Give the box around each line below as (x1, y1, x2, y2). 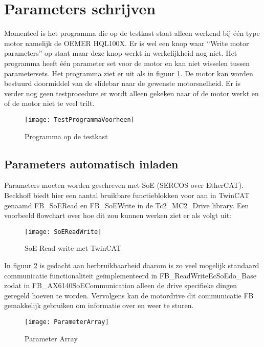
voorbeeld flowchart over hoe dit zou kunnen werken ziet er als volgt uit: (4, 210, 231, 221)
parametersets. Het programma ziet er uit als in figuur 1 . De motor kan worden (4, 68, 253, 78)
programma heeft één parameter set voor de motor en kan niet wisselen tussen (4, 57, 250, 68)
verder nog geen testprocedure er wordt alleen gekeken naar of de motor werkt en (4, 88, 259, 98)
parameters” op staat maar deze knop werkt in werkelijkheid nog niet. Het (4, 48, 237, 58)
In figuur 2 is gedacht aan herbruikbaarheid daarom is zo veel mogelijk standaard (4, 259, 259, 270)
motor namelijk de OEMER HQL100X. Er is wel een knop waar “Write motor (4, 37, 249, 48)
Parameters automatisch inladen (4, 156, 179, 171)
